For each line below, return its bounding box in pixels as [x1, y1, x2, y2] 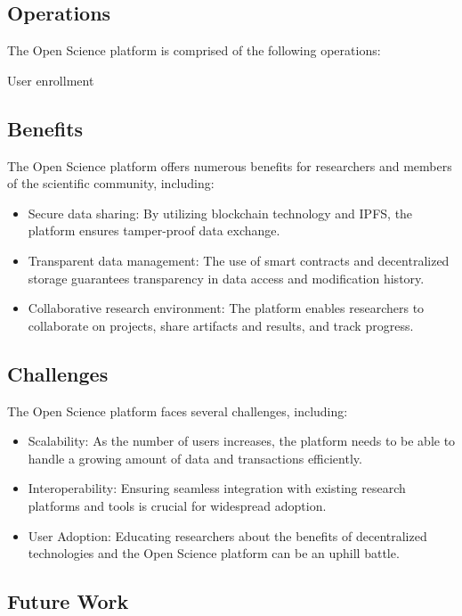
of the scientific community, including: [7, 174, 215, 193]
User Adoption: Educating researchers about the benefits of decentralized [28, 526, 427, 545]
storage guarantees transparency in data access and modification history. [28, 268, 425, 287]
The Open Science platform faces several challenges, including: [7, 401, 348, 420]
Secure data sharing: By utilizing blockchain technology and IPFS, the [28, 203, 413, 222]
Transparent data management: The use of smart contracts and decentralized [28, 251, 450, 269]
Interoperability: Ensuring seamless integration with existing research [28, 479, 406, 497]
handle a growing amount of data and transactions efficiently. [28, 448, 362, 467]
